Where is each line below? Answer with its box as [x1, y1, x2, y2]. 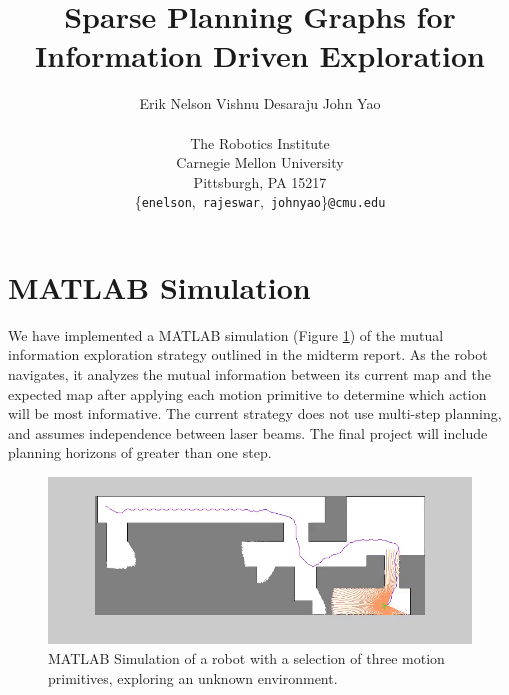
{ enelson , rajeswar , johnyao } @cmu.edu [134, 191, 386, 212]
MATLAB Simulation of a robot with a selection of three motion [48, 647, 445, 668]
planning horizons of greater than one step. [8, 442, 272, 463]
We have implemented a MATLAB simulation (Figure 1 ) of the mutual [8, 324, 444, 345]
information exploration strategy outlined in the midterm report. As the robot [8, 344, 488, 365]
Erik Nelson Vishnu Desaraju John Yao [139, 93, 381, 114]
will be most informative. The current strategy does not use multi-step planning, [8, 403, 502, 424]
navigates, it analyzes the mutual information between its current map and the [8, 364, 491, 385]
